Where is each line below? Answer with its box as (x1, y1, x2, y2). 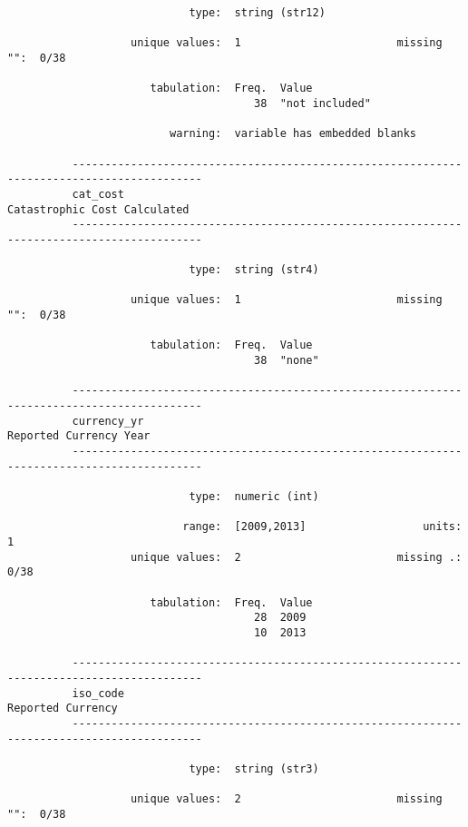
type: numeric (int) (189, 490, 319, 503)
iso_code (72, 686, 124, 700)
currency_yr (72, 414, 144, 428)
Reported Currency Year (7, 429, 151, 443)
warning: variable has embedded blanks (169, 127, 417, 141)
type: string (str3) (189, 762, 319, 775)
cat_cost (72, 187, 124, 201)
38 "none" (254, 354, 319, 368)
